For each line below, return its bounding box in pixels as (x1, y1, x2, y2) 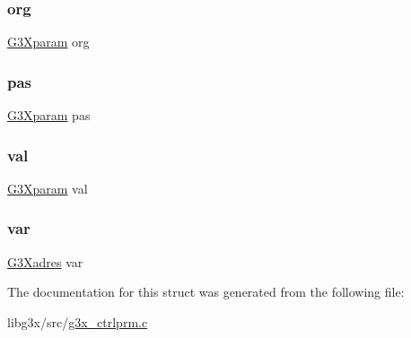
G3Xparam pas (7, 106, 91, 125)
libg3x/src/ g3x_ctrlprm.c (7, 312, 148, 331)
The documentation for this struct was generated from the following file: (7, 282, 405, 301)
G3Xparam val (7, 178, 88, 197)
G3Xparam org (7, 32, 90, 51)
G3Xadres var (7, 252, 83, 271)
